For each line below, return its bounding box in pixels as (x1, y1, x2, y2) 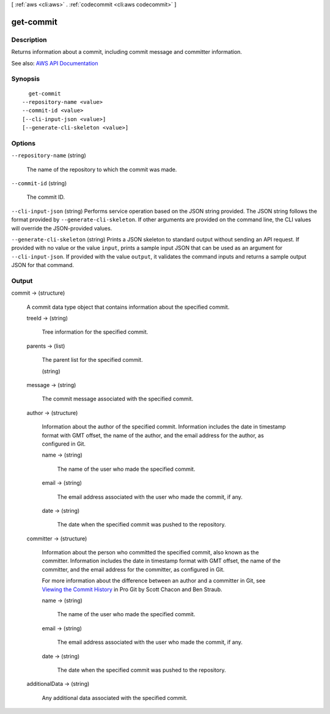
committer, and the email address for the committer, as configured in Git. (42, 565, 225, 573)
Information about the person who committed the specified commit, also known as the (42, 549, 259, 556)
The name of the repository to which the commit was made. (26, 166, 177, 173)
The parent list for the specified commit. (42, 356, 143, 364)
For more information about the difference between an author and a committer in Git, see (42, 577, 266, 584)
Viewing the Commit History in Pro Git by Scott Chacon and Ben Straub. (42, 586, 222, 593)
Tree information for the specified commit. (42, 328, 148, 336)
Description (11, 35, 47, 44)
